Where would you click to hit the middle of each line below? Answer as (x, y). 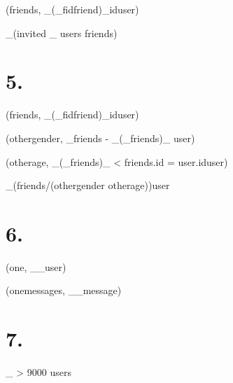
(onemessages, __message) (64, 290)
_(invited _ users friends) (62, 33)
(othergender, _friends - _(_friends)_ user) (100, 138)
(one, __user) (36, 266)
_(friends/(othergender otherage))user (88, 185)
